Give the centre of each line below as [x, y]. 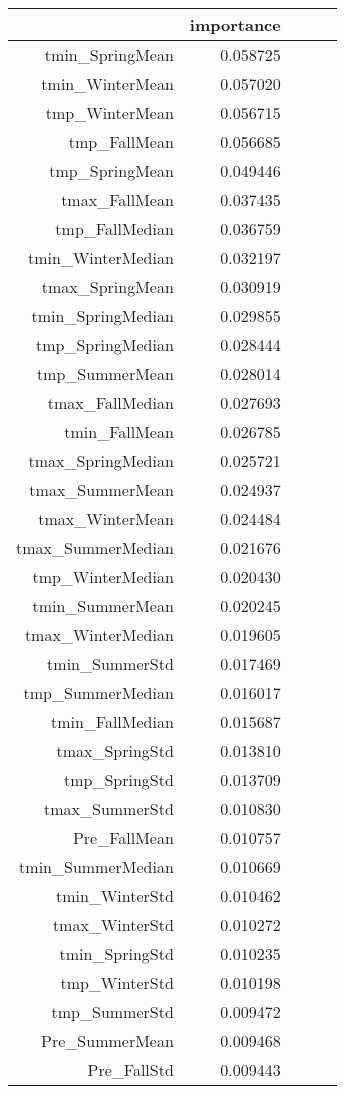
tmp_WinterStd [117, 982]
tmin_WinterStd [114, 895]
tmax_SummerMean [101, 489]
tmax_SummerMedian [95, 547]
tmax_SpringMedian [101, 460]
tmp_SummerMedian [98, 692]
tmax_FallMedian [110, 402]
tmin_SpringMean [109, 54]
